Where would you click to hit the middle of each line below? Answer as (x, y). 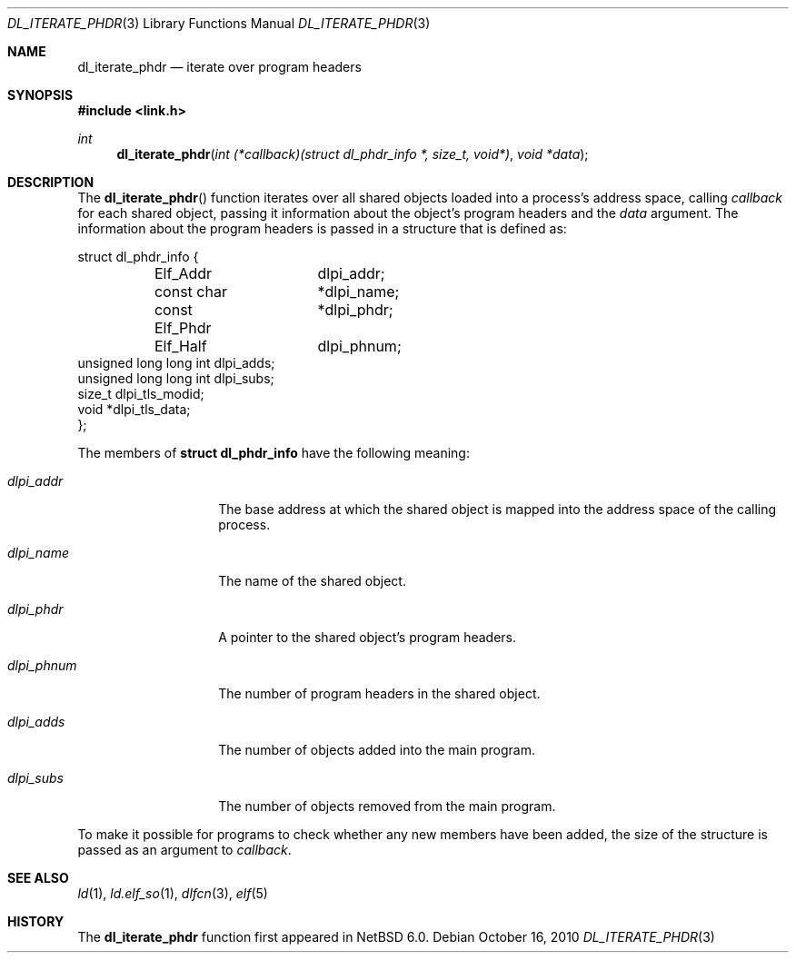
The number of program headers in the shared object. (379, 693)
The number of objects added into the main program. (377, 750)
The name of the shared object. (312, 581)
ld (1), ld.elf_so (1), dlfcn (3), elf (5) (173, 893)
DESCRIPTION (51, 182)
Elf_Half (180, 346)
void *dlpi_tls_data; (134, 409)
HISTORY (36, 921)
